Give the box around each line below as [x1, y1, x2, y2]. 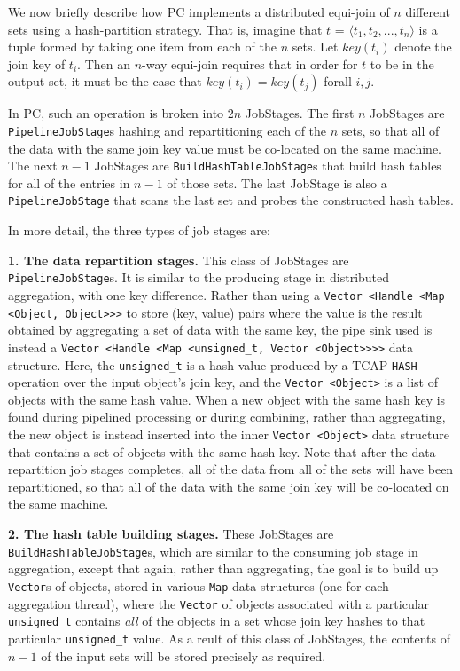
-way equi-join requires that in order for [142, 54, 358, 73]
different [405, 3, 451, 20]
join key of [8, 54, 66, 73]
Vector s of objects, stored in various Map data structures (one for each [8, 576, 389, 595]
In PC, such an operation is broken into [8, 104, 224, 122]
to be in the [370, 54, 434, 73]
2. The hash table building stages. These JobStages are [8, 525, 334, 543]
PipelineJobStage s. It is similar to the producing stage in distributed [8, 268, 390, 287]
